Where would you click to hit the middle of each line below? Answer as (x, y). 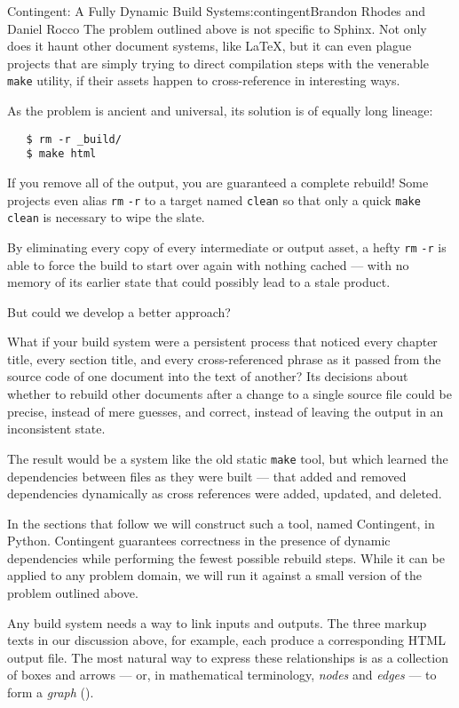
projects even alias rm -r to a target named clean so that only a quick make (214, 199)
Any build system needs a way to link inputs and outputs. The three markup (217, 622)
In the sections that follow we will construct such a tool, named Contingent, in (221, 523)
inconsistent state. (56, 429)
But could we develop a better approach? (119, 311)
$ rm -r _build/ (74, 139)
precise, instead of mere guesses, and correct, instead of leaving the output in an (226, 411)
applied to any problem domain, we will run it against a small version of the (215, 575)
